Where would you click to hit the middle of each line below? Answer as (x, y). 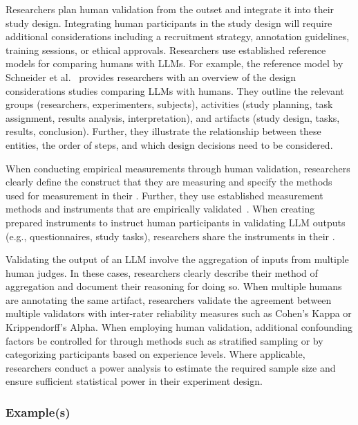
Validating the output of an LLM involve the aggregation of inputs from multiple (177, 259)
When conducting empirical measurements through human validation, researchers (178, 168)
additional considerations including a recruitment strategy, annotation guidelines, (178, 36)
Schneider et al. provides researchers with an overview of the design (151, 76)
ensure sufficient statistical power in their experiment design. (134, 381)
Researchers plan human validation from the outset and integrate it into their (170, 9)
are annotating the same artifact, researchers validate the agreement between (169, 299)
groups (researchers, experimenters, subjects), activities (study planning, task (169, 104)
